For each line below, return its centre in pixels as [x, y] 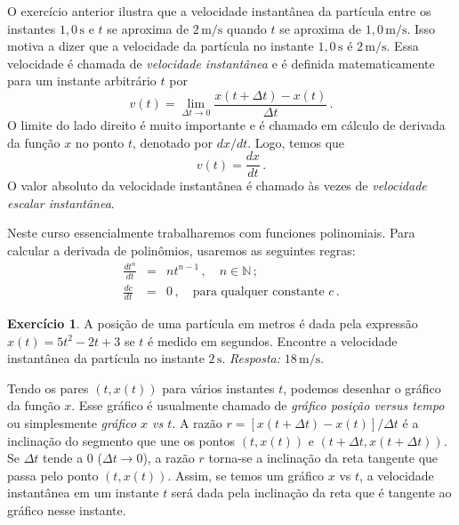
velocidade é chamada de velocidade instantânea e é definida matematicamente [221, 63]
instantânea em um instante [83, 493]
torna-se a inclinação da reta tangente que [323, 458]
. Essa [403, 46]
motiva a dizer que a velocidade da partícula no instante [161, 46]
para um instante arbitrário [82, 81]
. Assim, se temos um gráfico [246, 475]
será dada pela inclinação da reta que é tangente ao [311, 493]
